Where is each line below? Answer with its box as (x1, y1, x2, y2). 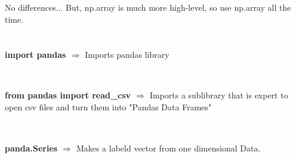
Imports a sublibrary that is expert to (149, 89, 288, 101)
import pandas (5, 48, 66, 60)
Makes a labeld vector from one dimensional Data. (76, 141, 261, 154)
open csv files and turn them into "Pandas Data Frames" (5, 100, 212, 113)
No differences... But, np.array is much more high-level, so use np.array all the (5, 1, 291, 14)
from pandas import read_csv (5, 89, 131, 101)
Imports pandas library (85, 48, 169, 60)
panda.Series (5, 141, 58, 154)
